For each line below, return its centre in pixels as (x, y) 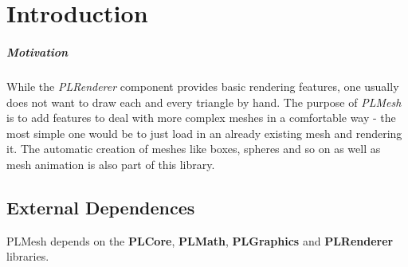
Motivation (37, 51)
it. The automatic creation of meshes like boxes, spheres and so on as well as (194, 149)
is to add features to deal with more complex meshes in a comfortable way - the (201, 118)
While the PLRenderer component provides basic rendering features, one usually (203, 86)
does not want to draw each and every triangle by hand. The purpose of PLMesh (204, 102)
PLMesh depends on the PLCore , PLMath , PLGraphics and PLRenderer (200, 240)
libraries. (28, 256)
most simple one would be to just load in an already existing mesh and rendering (204, 133)
